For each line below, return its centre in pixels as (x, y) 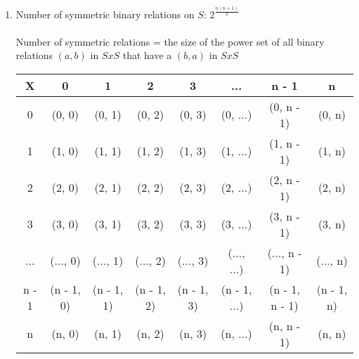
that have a (147, 55)
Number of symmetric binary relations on (105, 14)
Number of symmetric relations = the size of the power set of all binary (170, 41)
